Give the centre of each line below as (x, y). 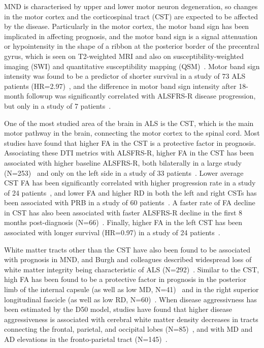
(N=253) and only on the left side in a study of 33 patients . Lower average (124, 172)
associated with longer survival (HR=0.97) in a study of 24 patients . (112, 232)
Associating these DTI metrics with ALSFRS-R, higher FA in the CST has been (129, 153)
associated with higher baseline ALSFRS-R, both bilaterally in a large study (123, 162)
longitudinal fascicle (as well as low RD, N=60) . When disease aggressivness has (130, 299)
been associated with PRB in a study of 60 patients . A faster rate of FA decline (130, 202)
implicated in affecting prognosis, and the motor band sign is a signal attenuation (131, 36)
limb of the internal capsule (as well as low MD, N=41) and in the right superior (131, 289)
